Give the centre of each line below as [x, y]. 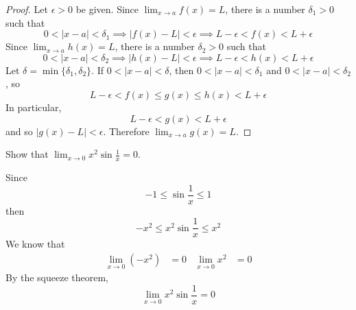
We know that [35, 244]
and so [19, 131]
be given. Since [107, 9]
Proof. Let [27, 9]
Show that [27, 154]
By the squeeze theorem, [57, 277]
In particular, [34, 107]
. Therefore [126, 131]
